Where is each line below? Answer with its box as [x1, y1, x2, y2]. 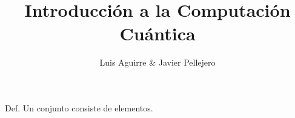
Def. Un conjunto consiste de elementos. [5, 101, 153, 114]
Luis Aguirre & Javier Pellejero [99, 56, 216, 69]
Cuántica [119, 21, 196, 46]
